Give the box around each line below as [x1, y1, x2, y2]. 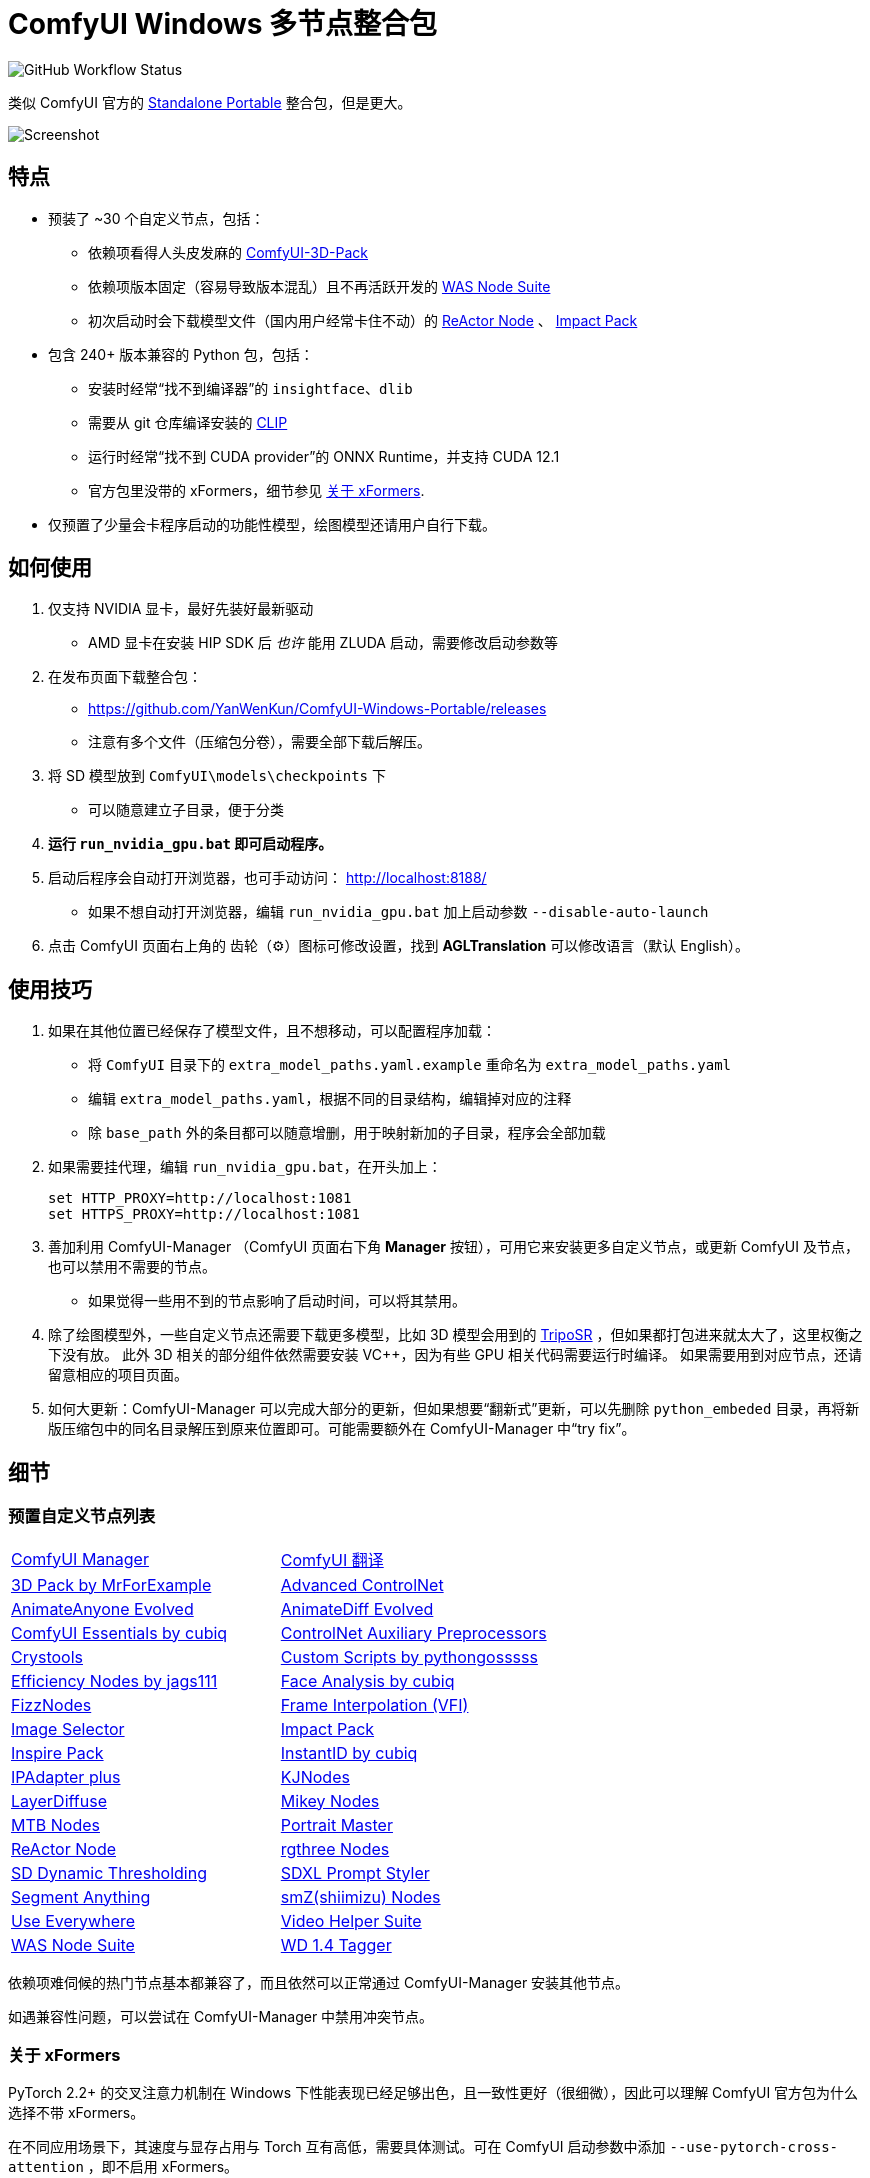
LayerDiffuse [11, 1790, 107, 1811]
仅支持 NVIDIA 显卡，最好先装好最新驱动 [48, 600, 314, 618]
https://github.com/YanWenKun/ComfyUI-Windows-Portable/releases [88, 700, 547, 718]
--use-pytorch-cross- [669, 2139, 839, 2156]
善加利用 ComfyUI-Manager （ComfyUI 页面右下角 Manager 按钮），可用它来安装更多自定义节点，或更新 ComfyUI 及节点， [48, 1238, 859, 1256]
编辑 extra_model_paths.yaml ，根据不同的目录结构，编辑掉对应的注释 [88, 1090, 572, 1108]
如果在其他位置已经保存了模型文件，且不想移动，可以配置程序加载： [48, 1022, 496, 1040]
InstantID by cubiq [280, 1742, 418, 1763]
